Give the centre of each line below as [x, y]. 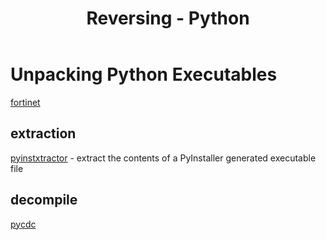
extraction [43, 133]
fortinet [25, 102]
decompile [44, 200]
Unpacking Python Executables [144, 74]
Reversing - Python [168, 18]
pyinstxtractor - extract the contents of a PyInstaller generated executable [163, 158]
